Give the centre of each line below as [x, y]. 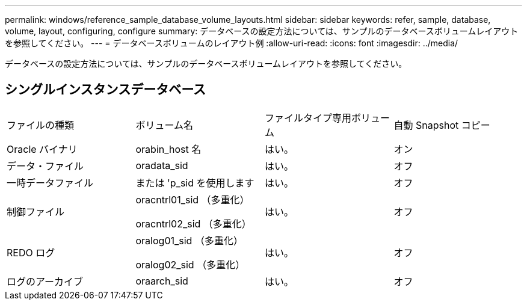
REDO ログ [31, 252]
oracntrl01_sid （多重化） [193, 199]
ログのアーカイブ [45, 281]
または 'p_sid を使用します [195, 183]
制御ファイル [36, 211]
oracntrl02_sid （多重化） [193, 223]
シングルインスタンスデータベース [106, 90]
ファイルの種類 [41, 125]
